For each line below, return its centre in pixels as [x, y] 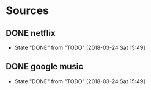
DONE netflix [31, 33]
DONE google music [45, 67]
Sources [28, 11]
